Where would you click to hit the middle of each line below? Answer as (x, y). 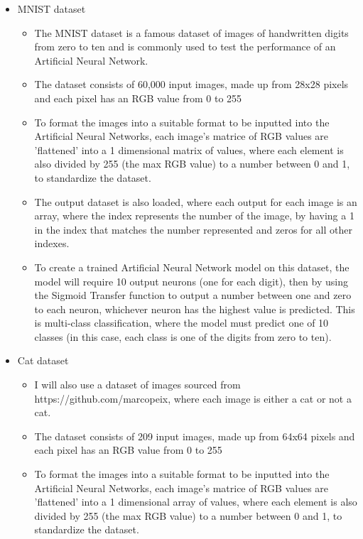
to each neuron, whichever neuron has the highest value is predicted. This (195, 309)
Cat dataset (43, 360)
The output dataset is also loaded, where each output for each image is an (196, 201)
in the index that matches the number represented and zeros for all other (193, 229)
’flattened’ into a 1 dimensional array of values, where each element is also (196, 502)
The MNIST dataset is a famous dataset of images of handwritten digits (191, 32)
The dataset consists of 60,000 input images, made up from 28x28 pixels (191, 84)
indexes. (52, 243)
